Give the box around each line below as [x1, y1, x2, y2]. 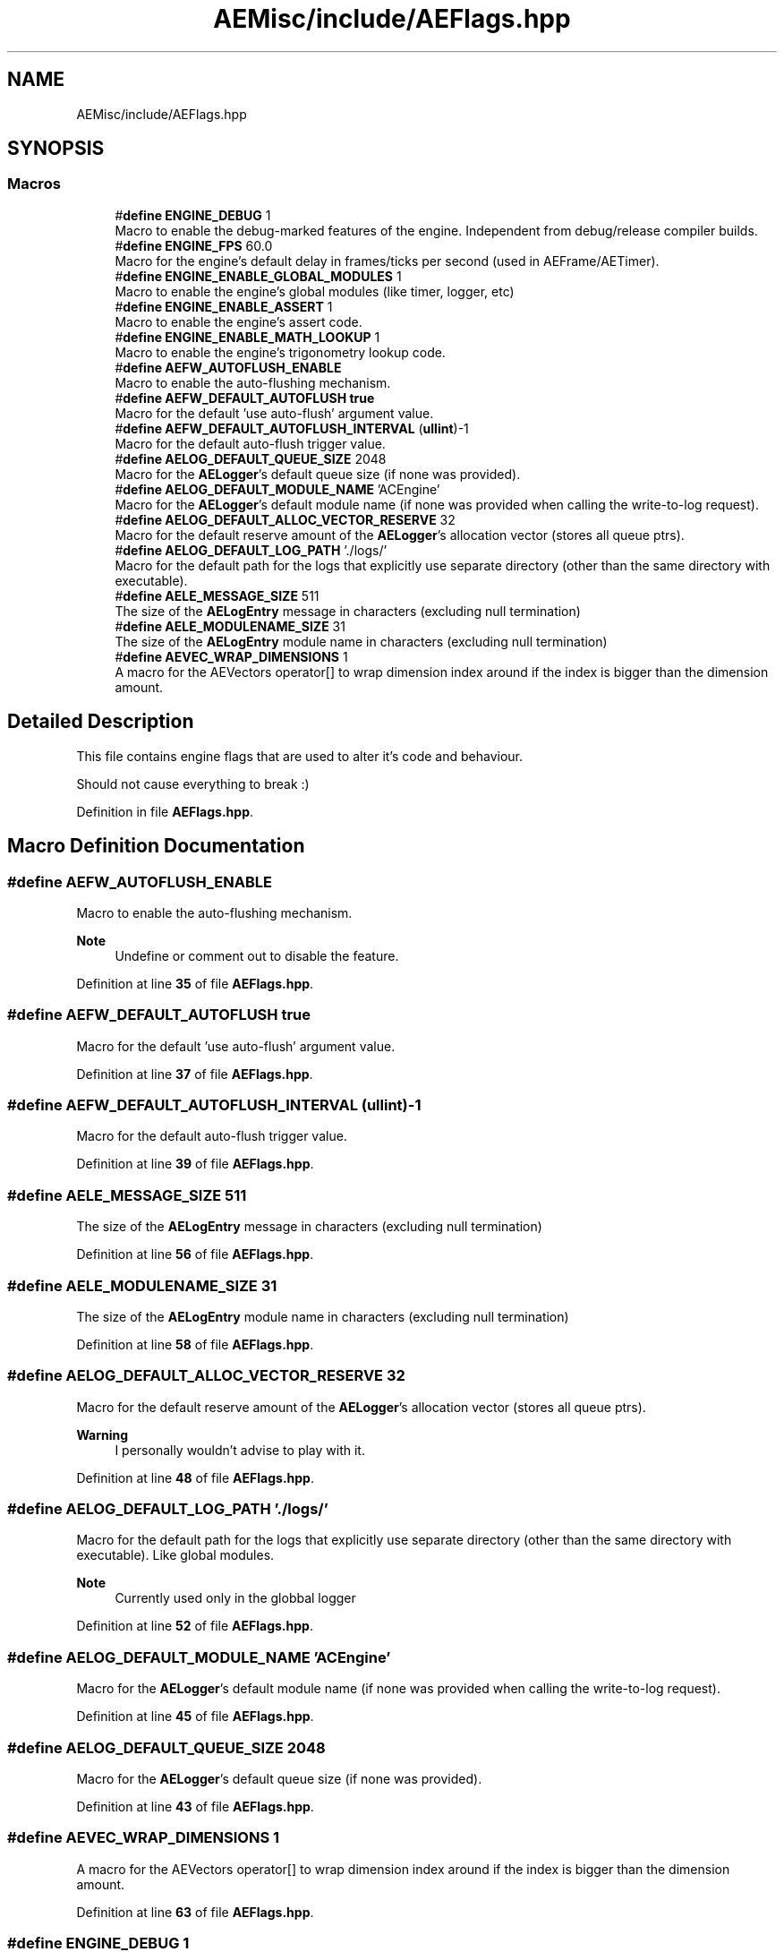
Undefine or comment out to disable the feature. [115, 947, 399, 963]
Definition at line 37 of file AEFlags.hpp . [76, 1066, 313, 1082]
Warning [76, 1426, 129, 1443]
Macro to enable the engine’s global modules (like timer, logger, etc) [115, 283, 515, 299]
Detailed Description [7, 710, 194, 733]
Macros [7, 175, 61, 193]
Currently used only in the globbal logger [115, 1590, 356, 1606]
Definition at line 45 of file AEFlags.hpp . [76, 1708, 314, 1725]
